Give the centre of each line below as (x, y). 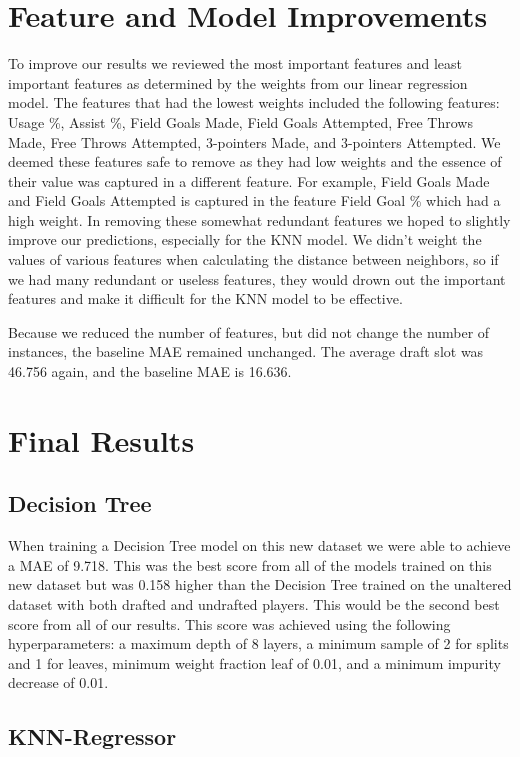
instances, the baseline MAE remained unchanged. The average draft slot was (246, 351)
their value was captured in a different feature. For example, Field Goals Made (249, 180)
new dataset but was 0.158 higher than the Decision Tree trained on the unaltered (260, 584)
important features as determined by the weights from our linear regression (238, 82)
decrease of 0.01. (58, 682)
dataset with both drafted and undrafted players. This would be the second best (254, 603)
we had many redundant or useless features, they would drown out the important (257, 278)
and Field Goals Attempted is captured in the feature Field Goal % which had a (254, 200)
